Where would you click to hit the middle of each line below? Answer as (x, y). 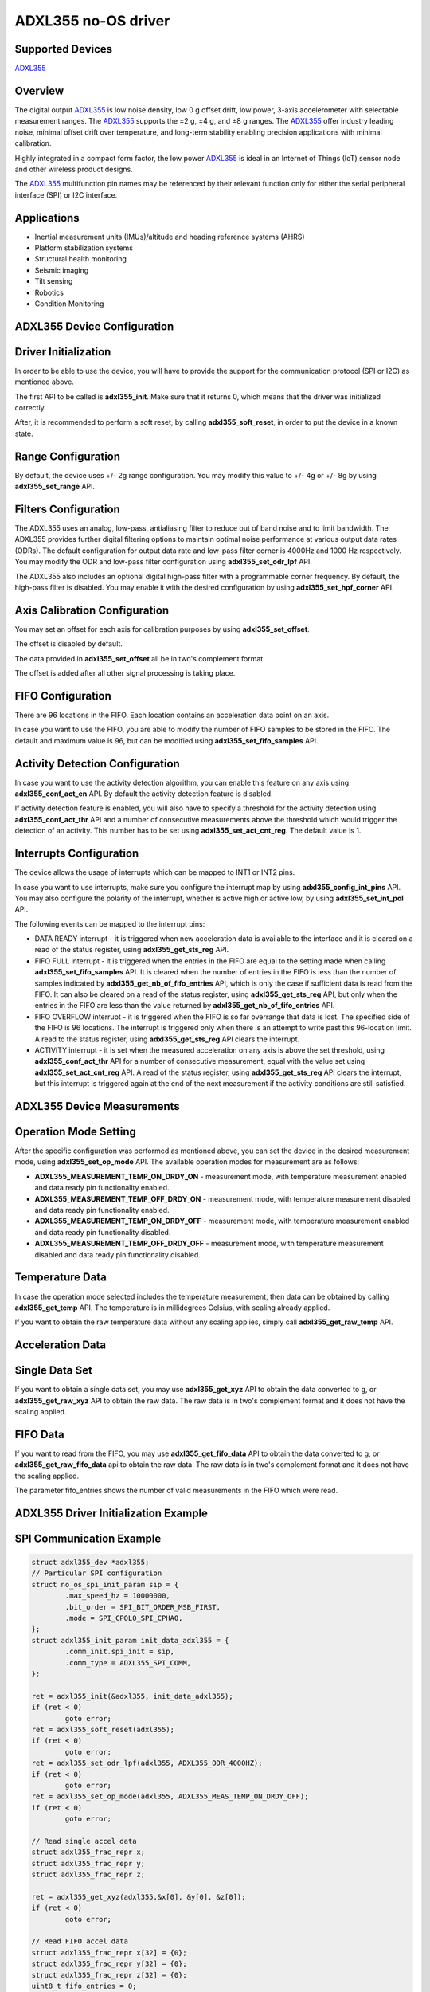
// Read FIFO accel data (80, 1941)
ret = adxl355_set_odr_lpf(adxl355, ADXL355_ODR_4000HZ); (147, 1763)
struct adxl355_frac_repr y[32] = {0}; (109, 1964)
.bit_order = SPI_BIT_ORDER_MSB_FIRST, (143, 1607)
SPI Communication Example (88, 1538)
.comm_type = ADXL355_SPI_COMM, (128, 1663)
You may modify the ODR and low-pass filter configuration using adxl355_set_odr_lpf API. (163, 562)
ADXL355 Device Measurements (98, 1106)
